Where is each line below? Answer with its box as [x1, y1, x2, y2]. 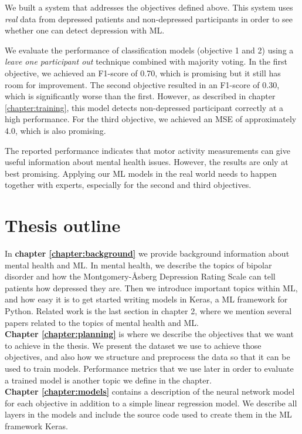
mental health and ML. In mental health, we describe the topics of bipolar [5, 258, 272, 271]
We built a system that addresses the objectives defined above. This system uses [5, 1, 293, 13]
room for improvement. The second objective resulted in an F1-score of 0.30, [5, 78, 280, 90]
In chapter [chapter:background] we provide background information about [5, 247, 290, 260]
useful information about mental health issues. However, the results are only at [5, 156, 289, 168]
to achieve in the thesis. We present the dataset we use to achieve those [5, 339, 262, 351]
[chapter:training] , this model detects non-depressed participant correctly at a [5, 101, 284, 113]
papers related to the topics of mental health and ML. [5, 316, 199, 328]
